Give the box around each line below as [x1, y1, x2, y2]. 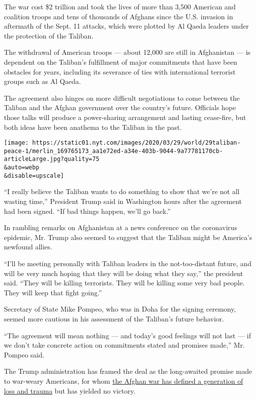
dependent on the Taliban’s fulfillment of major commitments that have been [4, 56, 237, 67]
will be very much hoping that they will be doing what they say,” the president [4, 268, 243, 278]
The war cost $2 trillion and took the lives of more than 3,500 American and [4, 1, 236, 11]
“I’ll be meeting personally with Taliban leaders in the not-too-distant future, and [4, 258, 252, 268]
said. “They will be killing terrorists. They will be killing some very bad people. [4, 278, 245, 288]
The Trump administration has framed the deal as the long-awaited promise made [4, 366, 252, 376]
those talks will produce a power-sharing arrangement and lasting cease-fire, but [4, 112, 246, 122]
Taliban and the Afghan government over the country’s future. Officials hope [4, 102, 236, 113]
